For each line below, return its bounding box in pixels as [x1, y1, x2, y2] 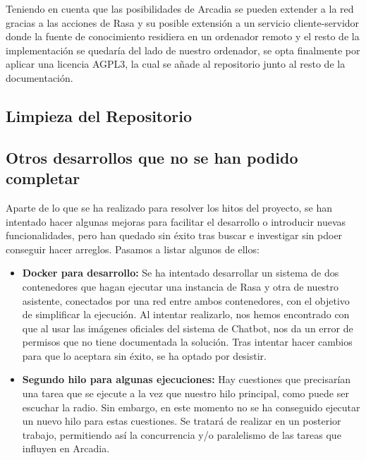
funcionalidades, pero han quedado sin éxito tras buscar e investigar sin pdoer [6, 228, 343, 243]
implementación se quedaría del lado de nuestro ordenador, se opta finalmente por [6, 42, 360, 57]
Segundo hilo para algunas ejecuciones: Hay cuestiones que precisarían [22, 372, 351, 387]
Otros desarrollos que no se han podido [6, 146, 298, 168]
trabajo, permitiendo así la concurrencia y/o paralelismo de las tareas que [22, 427, 341, 442]
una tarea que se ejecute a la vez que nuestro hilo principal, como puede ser [22, 386, 349, 401]
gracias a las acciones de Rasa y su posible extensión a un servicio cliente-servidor [6, 15, 360, 30]
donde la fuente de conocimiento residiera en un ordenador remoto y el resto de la [6, 29, 360, 44]
